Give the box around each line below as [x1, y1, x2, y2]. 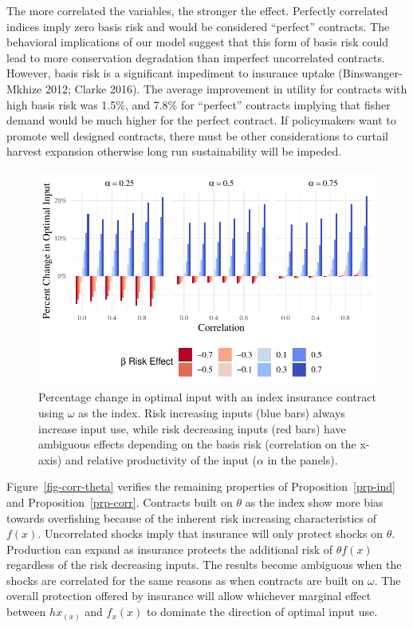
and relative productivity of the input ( [65, 451, 257, 468]
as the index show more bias [245, 493, 383, 510]
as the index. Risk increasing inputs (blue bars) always [78, 404, 345, 421]
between [6, 603, 46, 620]
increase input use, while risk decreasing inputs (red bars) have [38, 420, 346, 436]
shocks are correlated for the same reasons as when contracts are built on [6, 571, 364, 588]
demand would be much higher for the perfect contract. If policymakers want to [6, 112, 396, 128]
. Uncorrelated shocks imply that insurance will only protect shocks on [37, 525, 383, 542]
